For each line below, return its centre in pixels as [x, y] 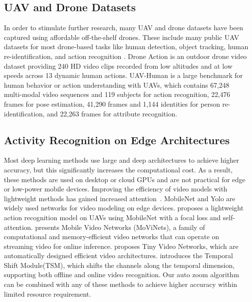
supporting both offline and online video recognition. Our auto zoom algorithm [122, 274]
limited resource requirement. [48, 293]
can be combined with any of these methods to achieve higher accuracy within [121, 284]
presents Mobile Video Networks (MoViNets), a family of [120, 227]
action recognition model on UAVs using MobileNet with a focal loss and [112, 217]
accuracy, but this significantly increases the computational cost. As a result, [118, 169]
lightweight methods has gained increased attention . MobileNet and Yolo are [120, 198]
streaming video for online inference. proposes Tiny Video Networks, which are [121, 246]
